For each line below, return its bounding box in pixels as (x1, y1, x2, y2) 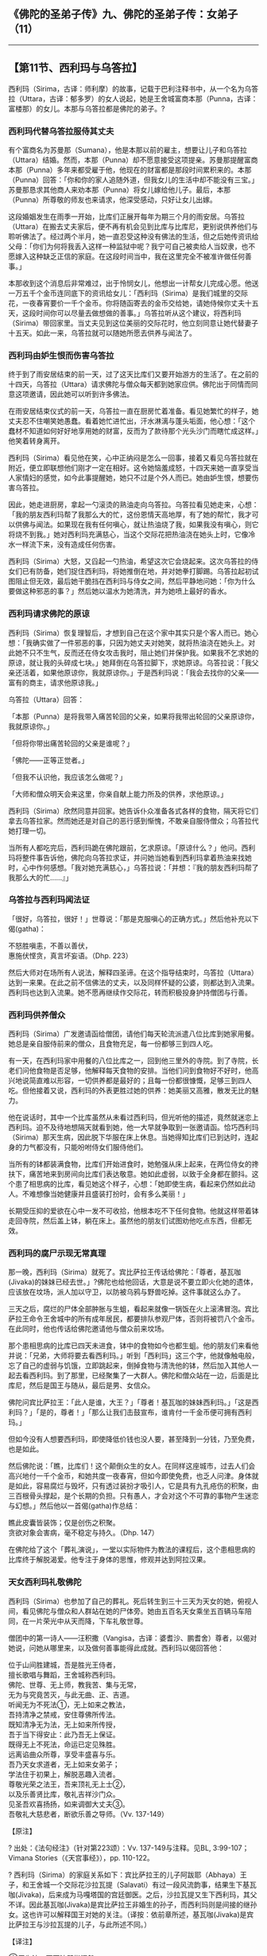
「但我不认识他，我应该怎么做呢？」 (8, 772, 127, 781)
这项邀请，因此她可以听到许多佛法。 (14, 389, 133, 399)
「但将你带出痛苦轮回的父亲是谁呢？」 (8, 738, 133, 748)
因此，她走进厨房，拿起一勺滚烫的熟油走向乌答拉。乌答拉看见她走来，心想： (8, 500, 259, 509)
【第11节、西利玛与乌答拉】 (8, 61, 143, 75)
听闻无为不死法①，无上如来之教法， (8, 1700, 130, 1709)
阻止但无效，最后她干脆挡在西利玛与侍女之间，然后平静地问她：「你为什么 (14, 576, 256, 586)
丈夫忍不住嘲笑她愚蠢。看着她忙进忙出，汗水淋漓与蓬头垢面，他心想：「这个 (8, 416, 256, 426)
